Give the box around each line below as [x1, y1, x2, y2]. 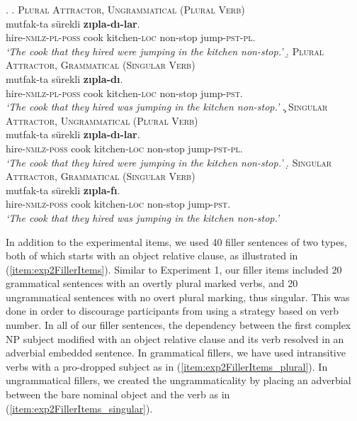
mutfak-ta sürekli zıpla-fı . [6, 182, 120, 197]
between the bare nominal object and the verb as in [6, 387, 230, 402]
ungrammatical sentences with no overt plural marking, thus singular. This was [6, 289, 350, 304]
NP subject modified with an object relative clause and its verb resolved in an [6, 331, 344, 346]
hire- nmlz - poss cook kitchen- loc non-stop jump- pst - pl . [6, 140, 243, 155]
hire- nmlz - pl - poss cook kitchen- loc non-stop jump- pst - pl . [6, 30, 256, 45]
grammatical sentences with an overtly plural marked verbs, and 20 [6, 276, 298, 291]
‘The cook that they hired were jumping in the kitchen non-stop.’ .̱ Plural [6, 43, 324, 58]
